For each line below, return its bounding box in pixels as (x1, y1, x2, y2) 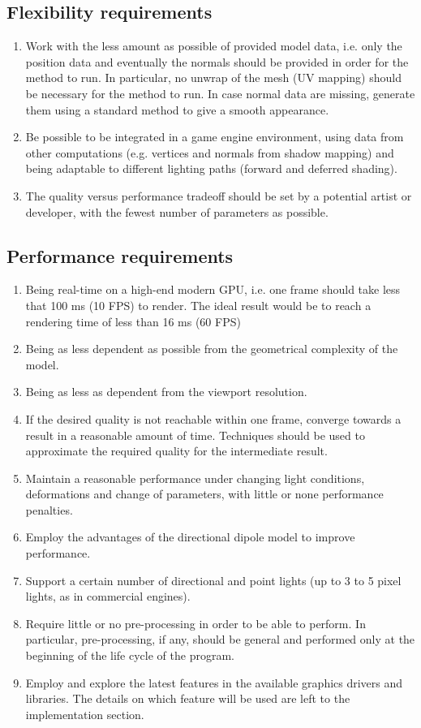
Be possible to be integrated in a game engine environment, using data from (25, 128, 404, 145)
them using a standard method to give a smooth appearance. (25, 101, 329, 118)
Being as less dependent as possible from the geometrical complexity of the (25, 340, 398, 357)
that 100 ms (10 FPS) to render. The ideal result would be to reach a (25, 296, 372, 313)
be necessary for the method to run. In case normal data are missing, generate (25, 84, 415, 101)
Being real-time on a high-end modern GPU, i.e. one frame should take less (25, 281, 401, 298)
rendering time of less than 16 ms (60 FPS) (25, 312, 241, 330)
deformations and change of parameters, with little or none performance (25, 485, 384, 502)
